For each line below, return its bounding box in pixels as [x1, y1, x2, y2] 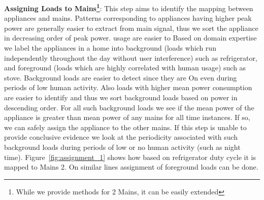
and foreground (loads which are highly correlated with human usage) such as [4, 62, 246, 73]
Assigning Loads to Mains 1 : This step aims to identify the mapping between [4, 2, 253, 13]
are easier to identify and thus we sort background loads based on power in [4, 92, 238, 102]
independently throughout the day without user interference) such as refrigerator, [4, 52, 257, 63]
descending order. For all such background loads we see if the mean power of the [4, 102, 254, 112]
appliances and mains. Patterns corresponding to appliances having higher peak [4, 13, 252, 23]
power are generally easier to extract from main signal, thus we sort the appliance [4, 22, 258, 33]
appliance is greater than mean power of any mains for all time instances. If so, [4, 112, 250, 123]
